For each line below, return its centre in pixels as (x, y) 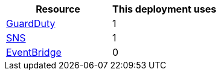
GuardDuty (31, 23)
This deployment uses (165, 9)
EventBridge (34, 52)
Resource (58, 9)
